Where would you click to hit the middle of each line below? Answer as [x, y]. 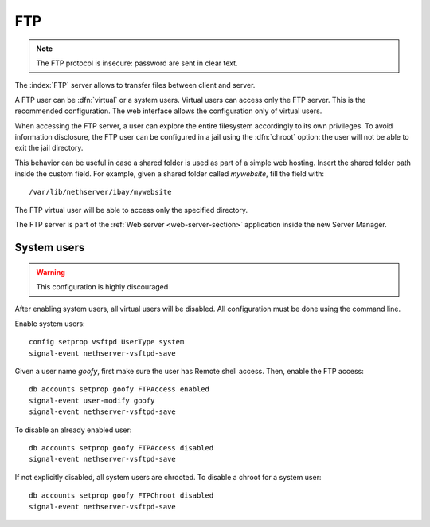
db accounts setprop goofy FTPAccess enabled [119, 389]
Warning [51, 272]
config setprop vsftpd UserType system [107, 342]
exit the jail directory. [49, 148]
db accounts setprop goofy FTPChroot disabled [121, 496]
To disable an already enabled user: [73, 430]
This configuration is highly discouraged [102, 287]
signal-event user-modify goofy [92, 400]
